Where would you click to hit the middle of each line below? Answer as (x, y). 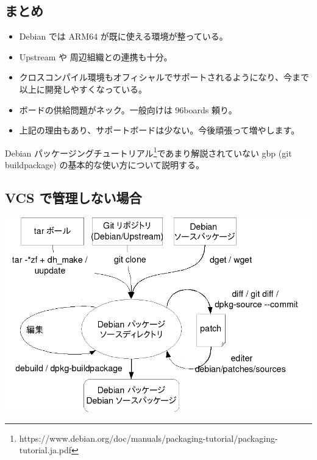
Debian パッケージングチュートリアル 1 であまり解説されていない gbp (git (148, 152)
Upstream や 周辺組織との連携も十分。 (96, 56)
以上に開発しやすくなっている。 (83, 89)
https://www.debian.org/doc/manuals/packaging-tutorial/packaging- (148, 438)
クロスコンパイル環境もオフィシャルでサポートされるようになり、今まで (164, 77)
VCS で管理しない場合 (73, 197)
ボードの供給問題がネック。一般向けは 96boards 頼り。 (128, 109)
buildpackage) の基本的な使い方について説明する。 (105, 165)
